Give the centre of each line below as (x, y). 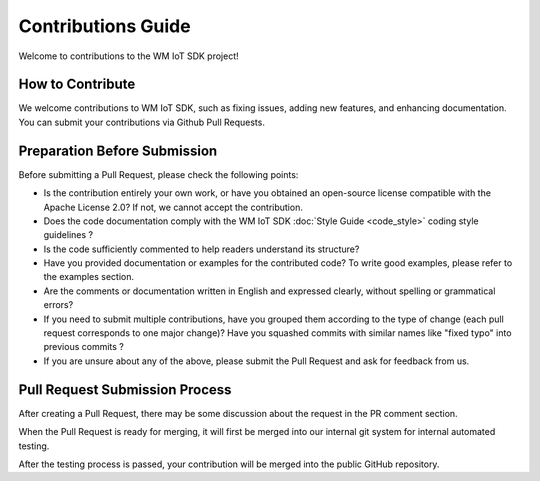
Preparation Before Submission (118, 150)
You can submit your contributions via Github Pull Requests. (141, 122)
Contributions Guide (104, 26)
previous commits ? (83, 347)
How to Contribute (77, 84)
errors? (58, 305)
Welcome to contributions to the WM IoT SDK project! (128, 56)
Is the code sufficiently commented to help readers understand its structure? (201, 249)
